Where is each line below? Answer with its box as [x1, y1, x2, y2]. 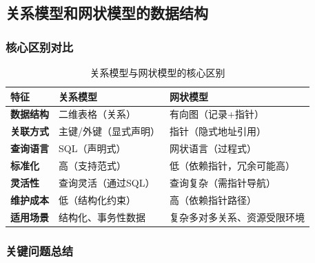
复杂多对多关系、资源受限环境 [170, 209, 305, 224]
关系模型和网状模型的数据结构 [6, 2, 208, 23]
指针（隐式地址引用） [170, 124, 266, 138]
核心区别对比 [6, 38, 74, 55]
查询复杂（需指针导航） [170, 175, 276, 189]
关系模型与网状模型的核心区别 [90, 65, 225, 79]
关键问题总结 [6, 242, 74, 259]
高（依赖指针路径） [170, 192, 256, 207]
